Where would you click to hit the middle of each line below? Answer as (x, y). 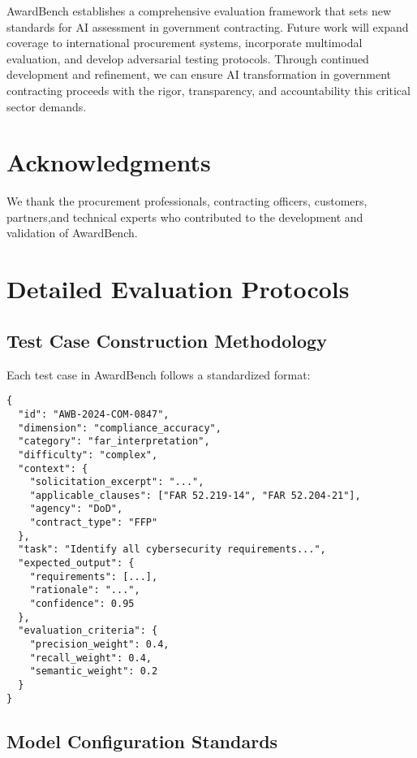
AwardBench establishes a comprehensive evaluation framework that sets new (199, 11)
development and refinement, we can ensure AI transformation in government (199, 74)
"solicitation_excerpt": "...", (117, 482)
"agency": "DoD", (76, 509)
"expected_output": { (76, 563)
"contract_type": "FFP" (94, 523)
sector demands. (47, 106)
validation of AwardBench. (72, 233)
